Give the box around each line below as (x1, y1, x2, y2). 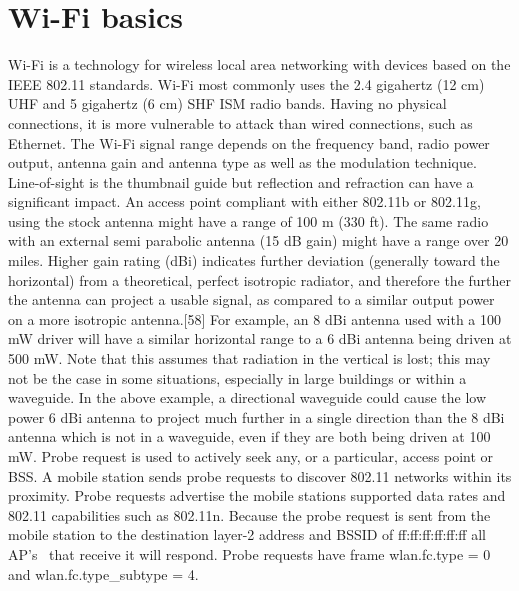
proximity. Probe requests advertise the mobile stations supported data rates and (8, 485, 506, 506)
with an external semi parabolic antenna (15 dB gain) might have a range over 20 (8, 230, 509, 251)
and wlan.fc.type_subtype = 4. (8, 563, 199, 584)
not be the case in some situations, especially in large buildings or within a (8, 367, 467, 388)
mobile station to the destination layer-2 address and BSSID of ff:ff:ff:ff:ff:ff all (8, 524, 486, 545)
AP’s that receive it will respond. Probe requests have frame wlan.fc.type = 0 (8, 543, 491, 564)
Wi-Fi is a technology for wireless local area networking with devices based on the (8, 54, 511, 75)
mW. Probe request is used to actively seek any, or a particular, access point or (8, 446, 494, 466)
